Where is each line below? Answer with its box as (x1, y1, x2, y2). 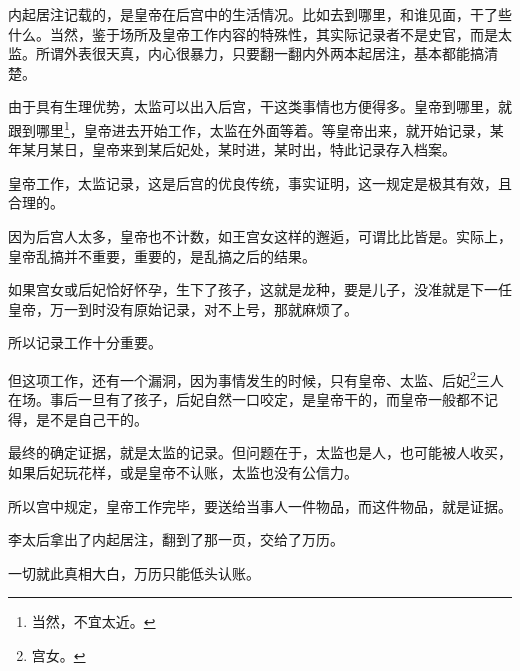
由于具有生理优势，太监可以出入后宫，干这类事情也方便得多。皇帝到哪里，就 (8, 96, 512, 117)
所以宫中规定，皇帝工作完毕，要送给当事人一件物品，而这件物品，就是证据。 (8, 495, 512, 516)
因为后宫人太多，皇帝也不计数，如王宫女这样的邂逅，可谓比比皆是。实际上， (8, 226, 512, 246)
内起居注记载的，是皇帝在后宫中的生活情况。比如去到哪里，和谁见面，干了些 (8, 4, 512, 24)
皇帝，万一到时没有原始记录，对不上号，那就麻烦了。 (8, 298, 358, 319)
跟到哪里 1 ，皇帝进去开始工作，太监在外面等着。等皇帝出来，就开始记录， (8, 116, 490, 140)
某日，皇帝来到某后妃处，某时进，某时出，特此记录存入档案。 (49, 139, 456, 160)
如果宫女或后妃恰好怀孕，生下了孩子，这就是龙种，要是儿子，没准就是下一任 (8, 279, 512, 300)
